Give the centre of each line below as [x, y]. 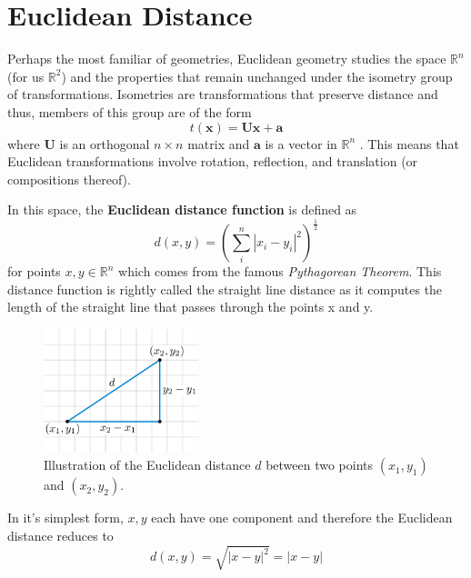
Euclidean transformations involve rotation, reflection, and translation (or [213, 161]
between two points [320, 465]
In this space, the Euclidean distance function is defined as [182, 209]
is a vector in [301, 143]
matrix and [219, 143]
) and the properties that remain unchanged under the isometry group [257, 76]
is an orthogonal [105, 143]
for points [34, 271]
